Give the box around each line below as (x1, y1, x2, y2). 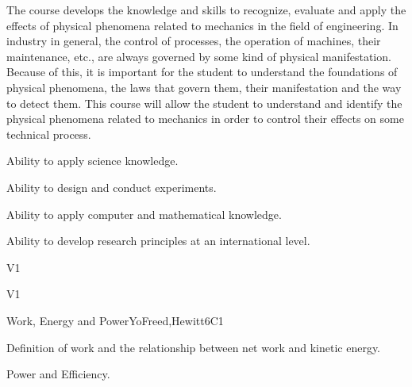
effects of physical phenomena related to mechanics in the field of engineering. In (6, 17, 399, 33)
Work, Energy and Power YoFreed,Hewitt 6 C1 (6, 312, 224, 328)
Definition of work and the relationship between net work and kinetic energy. (6, 339, 381, 355)
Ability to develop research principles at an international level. (6, 232, 310, 249)
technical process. (6, 125, 91, 142)
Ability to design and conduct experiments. (6, 178, 217, 195)
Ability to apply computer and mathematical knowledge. (6, 205, 282, 222)
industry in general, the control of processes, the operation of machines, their (6, 33, 381, 49)
